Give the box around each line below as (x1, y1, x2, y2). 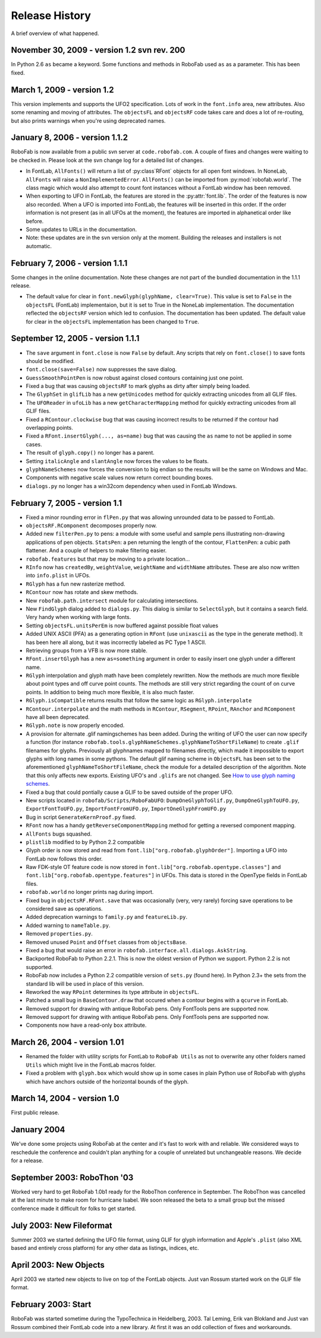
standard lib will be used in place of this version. (26, 980, 144, 987)
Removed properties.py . (26, 930, 93, 937)
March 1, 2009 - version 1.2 (11, 85, 114, 95)
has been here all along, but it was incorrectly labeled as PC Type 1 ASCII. (26, 639, 206, 646)
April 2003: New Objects (11, 1259, 105, 1270)
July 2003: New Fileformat (11, 1220, 112, 1230)
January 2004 (11, 1125, 65, 1135)
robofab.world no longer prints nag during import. (26, 889, 154, 896)
